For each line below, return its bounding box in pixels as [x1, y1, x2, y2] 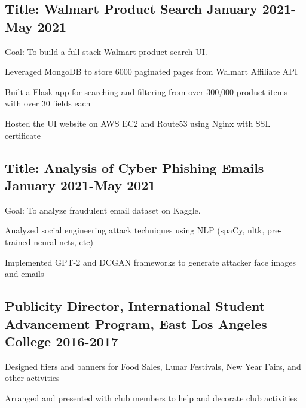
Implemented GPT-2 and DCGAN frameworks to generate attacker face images [5, 255, 296, 268]
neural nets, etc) [33, 235, 93, 248]
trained [5, 235, 31, 248]
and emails [5, 267, 44, 280]
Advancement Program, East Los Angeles [5, 314, 267, 333]
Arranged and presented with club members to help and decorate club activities [5, 391, 298, 404]
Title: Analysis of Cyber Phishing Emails [5, 158, 264, 176]
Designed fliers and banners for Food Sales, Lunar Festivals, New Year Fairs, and [5, 360, 301, 372]
